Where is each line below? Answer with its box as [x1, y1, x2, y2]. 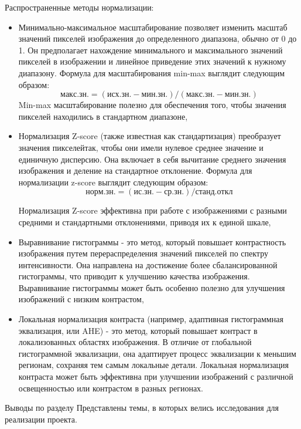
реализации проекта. [5, 413, 77, 425]
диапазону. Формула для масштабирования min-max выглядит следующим [18, 66, 285, 79]
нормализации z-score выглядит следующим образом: [18, 175, 208, 188]
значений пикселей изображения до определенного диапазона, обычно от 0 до [18, 32, 297, 45]
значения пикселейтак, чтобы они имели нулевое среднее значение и [18, 141, 264, 153]
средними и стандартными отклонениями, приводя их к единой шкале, [18, 215, 271, 228]
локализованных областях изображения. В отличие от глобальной [18, 336, 252, 348]
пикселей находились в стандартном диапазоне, [18, 110, 188, 122]
